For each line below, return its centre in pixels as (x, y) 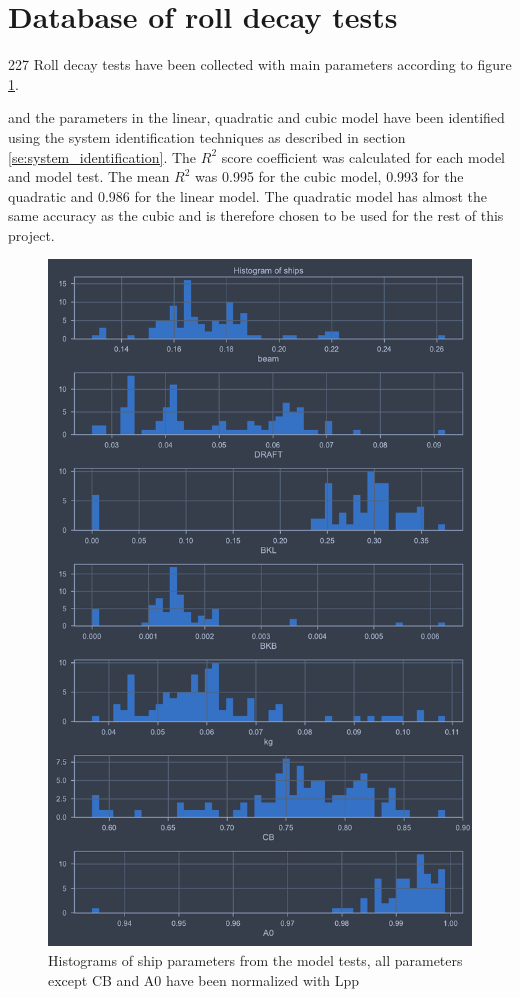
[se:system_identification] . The (102, 156)
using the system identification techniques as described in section (207, 136)
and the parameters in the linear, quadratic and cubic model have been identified (256, 117)
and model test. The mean (89, 176)
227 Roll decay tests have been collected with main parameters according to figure (260, 64)
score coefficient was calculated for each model (363, 156)
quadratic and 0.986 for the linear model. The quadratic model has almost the (248, 195)
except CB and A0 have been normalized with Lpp (204, 979)
